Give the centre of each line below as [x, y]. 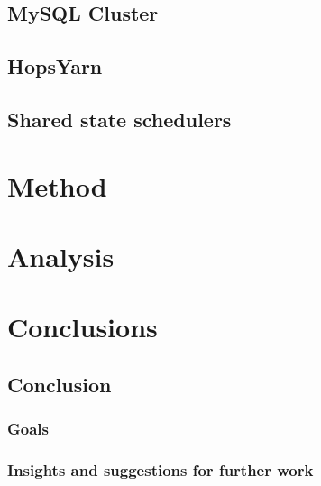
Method [57, 185]
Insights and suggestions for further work [160, 470]
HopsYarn [55, 66]
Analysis [61, 256]
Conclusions [83, 327]
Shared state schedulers [119, 119]
